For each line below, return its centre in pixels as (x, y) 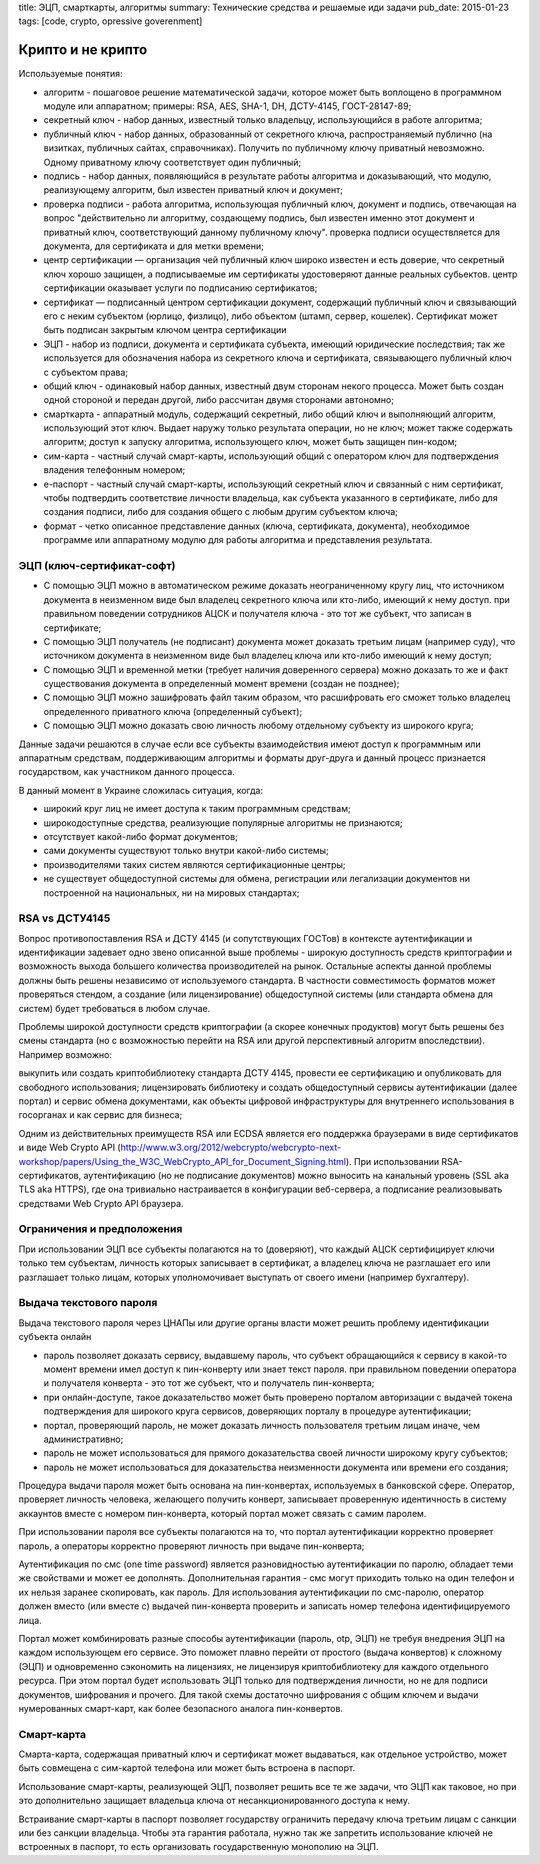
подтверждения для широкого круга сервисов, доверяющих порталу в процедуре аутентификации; (257, 1411)
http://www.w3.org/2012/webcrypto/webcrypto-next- (231, 1147)
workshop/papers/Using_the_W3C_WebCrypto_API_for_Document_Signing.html (182, 1161)
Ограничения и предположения (100, 1229)
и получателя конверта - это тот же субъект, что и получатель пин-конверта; (209, 1383)
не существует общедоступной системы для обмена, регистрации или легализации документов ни (256, 879)
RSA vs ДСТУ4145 (64, 918)
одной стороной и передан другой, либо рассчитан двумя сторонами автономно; (219, 400)
